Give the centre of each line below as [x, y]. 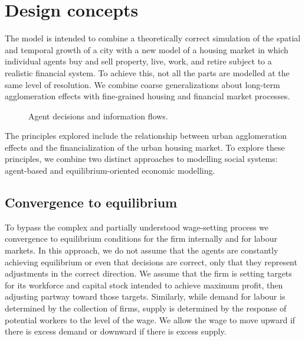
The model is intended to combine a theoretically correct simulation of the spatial [153, 38]
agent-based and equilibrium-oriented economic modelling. [110, 170]
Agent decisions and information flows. [98, 116]
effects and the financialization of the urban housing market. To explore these [145, 147]
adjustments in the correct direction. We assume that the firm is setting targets [148, 273]
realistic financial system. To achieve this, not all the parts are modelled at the [147, 72]
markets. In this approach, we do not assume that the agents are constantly [142, 250]
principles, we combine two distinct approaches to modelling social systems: [141, 159]
